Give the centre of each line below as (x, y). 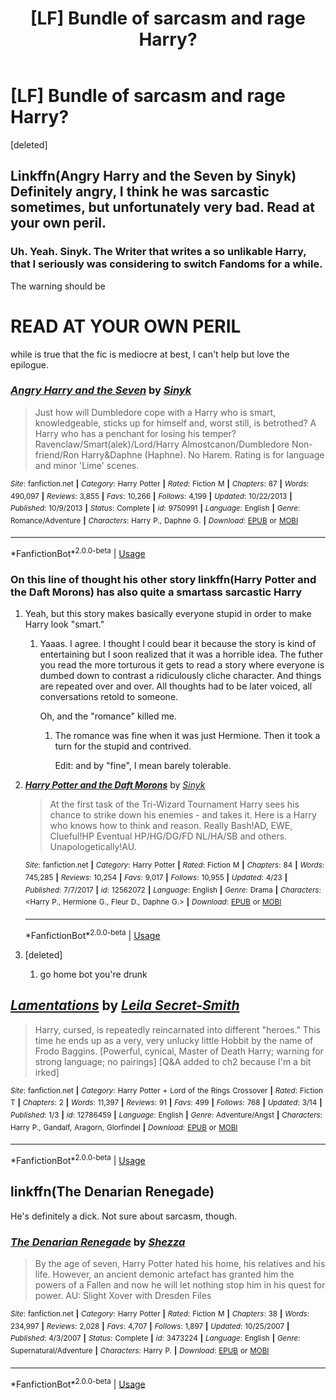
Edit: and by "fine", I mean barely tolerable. (143, 766)
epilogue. (29, 364)
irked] (47, 1072)
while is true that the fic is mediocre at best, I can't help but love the (150, 354)
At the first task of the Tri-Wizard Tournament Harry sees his (174, 804)
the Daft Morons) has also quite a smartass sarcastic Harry (156, 592)
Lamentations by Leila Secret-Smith (125, 1005)
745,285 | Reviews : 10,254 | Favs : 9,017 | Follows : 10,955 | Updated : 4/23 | (156, 878)
